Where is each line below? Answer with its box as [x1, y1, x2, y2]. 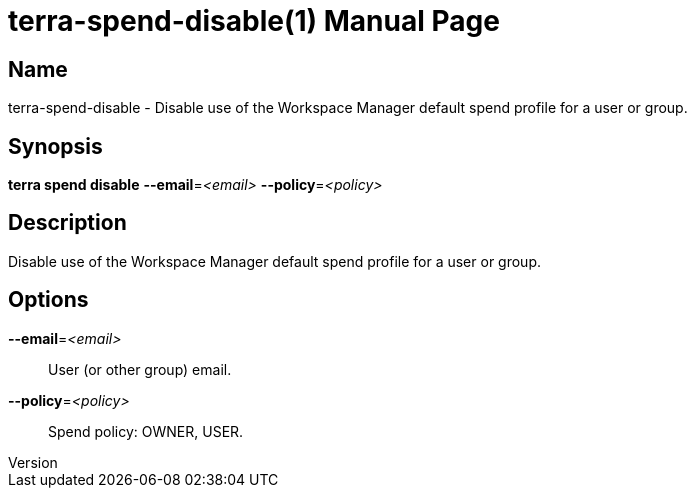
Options [8, 287, 89, 313]
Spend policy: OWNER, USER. [48, 422, 244, 440]
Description [8, 210, 127, 236]
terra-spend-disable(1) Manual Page [8, 4, 500, 38]
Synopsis [8, 133, 103, 159]
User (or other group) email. [48, 360, 232, 378]
